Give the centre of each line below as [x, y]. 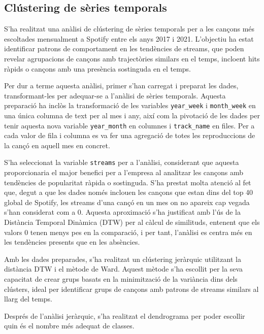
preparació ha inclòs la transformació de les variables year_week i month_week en [130, 105]
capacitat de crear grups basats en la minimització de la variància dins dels [121, 279]
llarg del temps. [28, 299]
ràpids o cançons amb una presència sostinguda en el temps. [98, 68]
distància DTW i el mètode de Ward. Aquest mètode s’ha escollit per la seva [123, 269]
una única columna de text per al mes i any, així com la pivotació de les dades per [132, 115]
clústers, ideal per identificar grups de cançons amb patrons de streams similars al [131, 289]
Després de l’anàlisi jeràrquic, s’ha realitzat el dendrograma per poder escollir [125, 315]
